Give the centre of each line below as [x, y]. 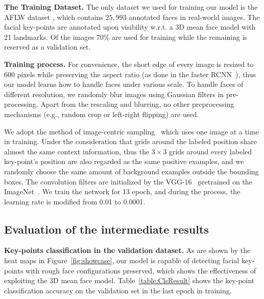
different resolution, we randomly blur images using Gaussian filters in [114, 94]
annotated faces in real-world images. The [194, 17]
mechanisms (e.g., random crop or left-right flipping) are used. [102, 114]
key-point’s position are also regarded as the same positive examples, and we [124, 161]
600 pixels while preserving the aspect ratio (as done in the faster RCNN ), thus [130, 74]
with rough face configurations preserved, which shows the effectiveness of [141, 270]
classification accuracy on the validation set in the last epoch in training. [118, 290]
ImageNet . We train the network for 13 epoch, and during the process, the [122, 191]
